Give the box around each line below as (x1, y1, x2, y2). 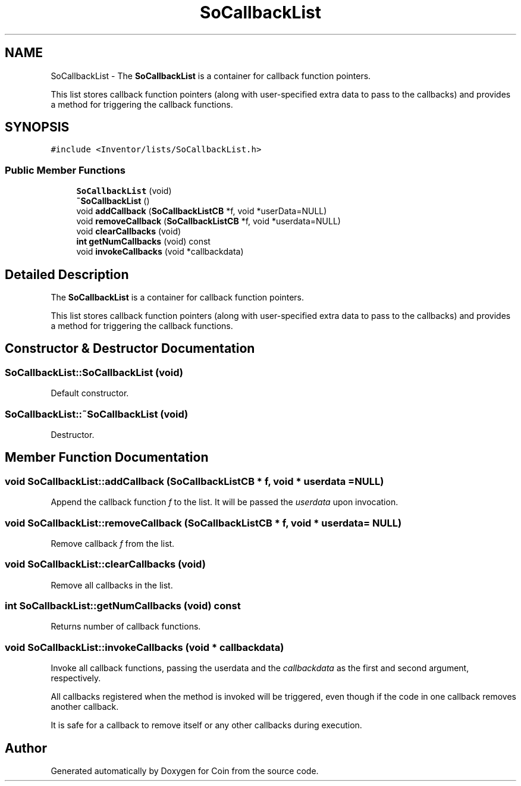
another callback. (51, 702, 119, 712)
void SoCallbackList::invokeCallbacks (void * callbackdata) (5, 641, 284, 653)
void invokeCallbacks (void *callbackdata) (76, 246, 244, 257)
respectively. (51, 673, 101, 684)
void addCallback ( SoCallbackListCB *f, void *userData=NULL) (76, 206, 327, 217)
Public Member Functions (5, 164, 125, 176)
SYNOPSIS (5, 120, 70, 135)
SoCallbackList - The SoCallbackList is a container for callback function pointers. (51, 70, 371, 81)
